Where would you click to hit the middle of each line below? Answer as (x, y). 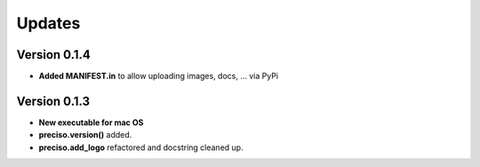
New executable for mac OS (91, 122)
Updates (48, 23)
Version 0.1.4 (53, 55)
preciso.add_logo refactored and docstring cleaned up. (141, 147)
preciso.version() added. (85, 135)
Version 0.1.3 (53, 101)
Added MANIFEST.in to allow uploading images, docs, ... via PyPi (159, 76)
